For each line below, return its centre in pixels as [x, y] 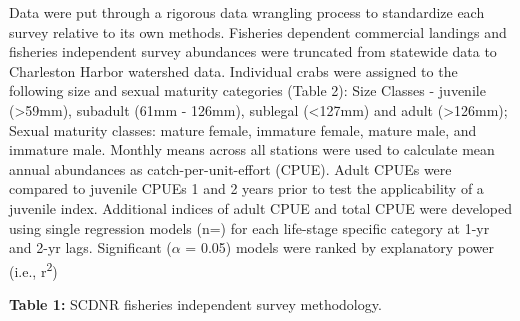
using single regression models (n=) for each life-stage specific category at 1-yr [249, 227]
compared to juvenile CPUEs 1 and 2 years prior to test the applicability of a [246, 188]
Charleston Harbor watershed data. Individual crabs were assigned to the [233, 70]
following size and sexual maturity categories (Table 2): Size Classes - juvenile [247, 90]
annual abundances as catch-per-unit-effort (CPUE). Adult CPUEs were [230, 168]
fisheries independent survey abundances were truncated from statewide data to [253, 51]
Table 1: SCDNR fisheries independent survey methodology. [195, 303]
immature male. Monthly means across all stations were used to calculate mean [252, 149]
